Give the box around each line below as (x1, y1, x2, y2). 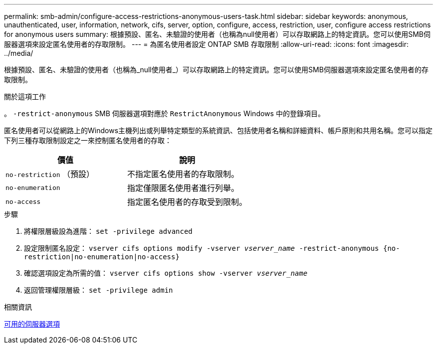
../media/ (4, 49, 33, 57)
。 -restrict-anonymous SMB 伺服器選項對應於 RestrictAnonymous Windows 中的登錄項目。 (4, 109, 325, 118)
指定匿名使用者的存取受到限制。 (127, 197, 247, 207)
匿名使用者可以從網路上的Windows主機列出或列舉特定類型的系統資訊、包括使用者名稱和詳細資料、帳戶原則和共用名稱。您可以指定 (4, 126, 433, 135)
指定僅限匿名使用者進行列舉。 (127, 183, 239, 193)
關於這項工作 (4, 92, 46, 101)
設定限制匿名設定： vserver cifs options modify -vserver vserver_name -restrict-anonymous (24, 244, 379, 252)
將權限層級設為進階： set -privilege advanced (24, 227, 193, 235)
